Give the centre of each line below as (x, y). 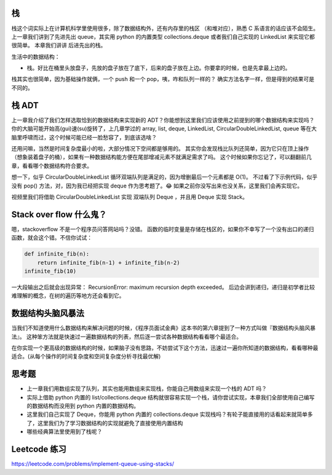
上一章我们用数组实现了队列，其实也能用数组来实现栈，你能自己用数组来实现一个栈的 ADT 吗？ (147, 389)
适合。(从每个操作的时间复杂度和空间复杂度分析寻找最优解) (86, 356)
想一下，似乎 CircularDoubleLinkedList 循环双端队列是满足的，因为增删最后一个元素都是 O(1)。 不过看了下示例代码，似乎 (164, 177)
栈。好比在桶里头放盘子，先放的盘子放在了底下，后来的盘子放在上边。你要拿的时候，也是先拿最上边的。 (159, 68)
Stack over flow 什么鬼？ (59, 214)
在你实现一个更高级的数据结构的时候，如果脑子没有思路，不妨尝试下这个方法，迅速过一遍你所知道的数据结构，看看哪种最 (165, 348)
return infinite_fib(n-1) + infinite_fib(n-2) (109, 262)
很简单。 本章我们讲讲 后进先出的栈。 (59, 45)
